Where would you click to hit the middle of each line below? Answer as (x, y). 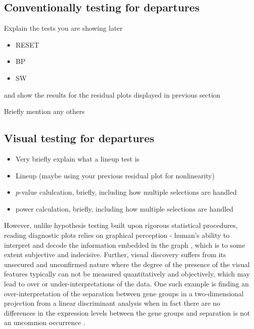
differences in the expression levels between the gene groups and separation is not (127, 312)
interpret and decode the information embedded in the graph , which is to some (125, 245)
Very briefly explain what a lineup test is (78, 158)
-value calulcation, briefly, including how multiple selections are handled (128, 192)
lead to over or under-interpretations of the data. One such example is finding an (127, 283)
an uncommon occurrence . (45, 322)
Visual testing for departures (79, 138)
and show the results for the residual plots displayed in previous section (112, 94)
